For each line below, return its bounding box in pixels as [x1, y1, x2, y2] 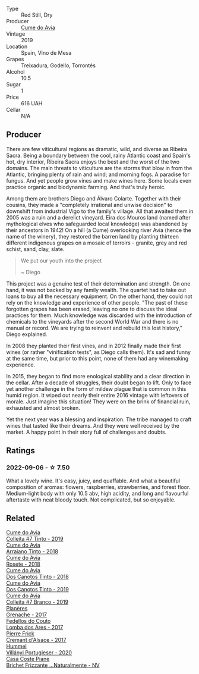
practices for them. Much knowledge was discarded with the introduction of [6, 312, 192, 319]
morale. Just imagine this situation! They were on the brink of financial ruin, [6, 398, 191, 405]
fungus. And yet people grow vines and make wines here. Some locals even [6, 177, 192, 184]
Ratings [6, 446, 36, 456]
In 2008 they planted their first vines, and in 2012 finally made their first [6, 342, 181, 349]
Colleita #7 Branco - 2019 [6, 598, 69, 606]
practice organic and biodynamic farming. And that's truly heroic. [6, 183, 166, 190]
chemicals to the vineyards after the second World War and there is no [6, 318, 179, 325]
